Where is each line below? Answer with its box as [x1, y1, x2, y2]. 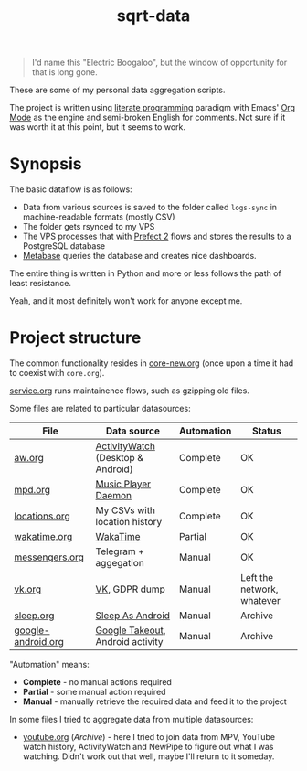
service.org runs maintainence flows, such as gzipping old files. [9, 385, 249, 396]
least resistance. [9, 278, 71, 289]
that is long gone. [31, 67, 98, 78]
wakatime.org [14, 530, 73, 543]
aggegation [95, 557, 144, 570]
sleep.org [14, 609, 55, 622]
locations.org [14, 509, 70, 522]
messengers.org [14, 551, 85, 563]
